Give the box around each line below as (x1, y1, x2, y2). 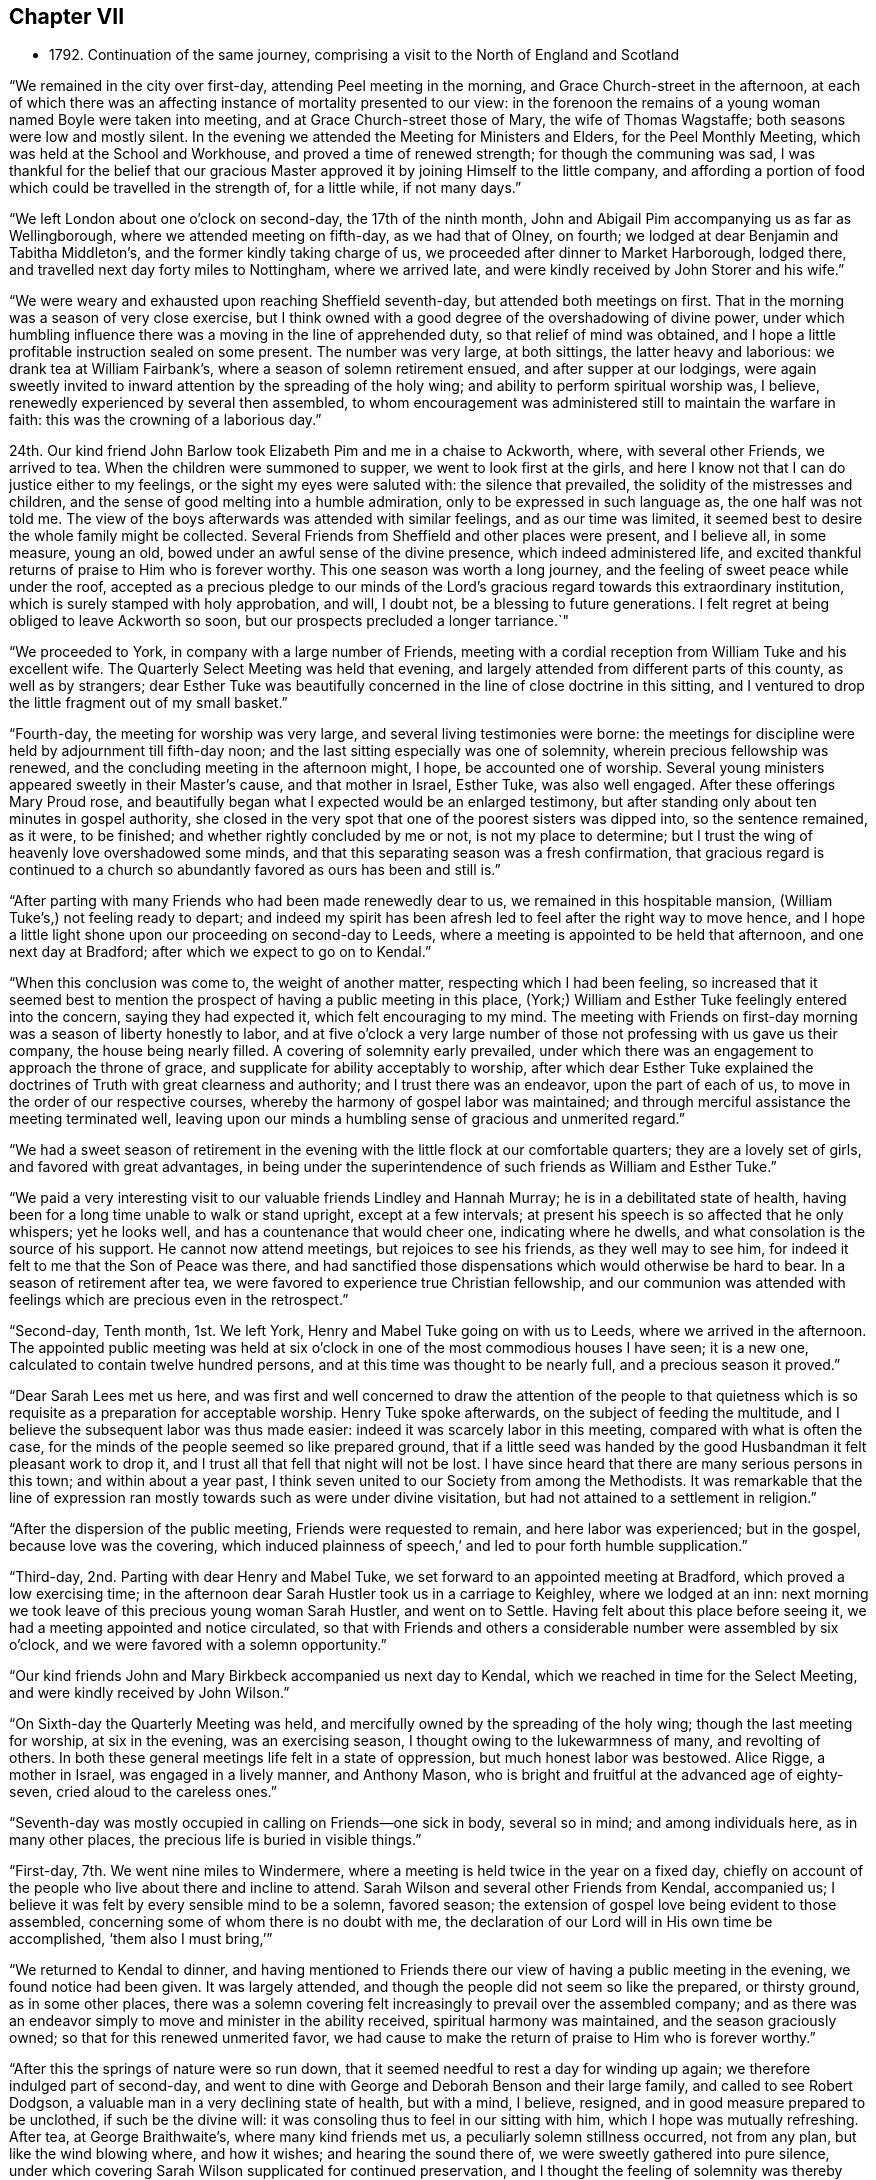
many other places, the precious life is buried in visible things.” (9, 1831, 422, 1849)
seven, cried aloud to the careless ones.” (9, 1783, 278, 1801)
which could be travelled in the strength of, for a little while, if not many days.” (9, 179, 522, 197)
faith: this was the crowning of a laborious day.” (9, 411, 322, 429)
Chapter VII (9, 4, 125, 29)
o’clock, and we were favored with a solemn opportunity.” (9, 1636, 387, 1654)
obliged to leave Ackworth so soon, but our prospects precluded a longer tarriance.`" (9, 612, 569, 630)
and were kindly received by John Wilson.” (9, 1684, 290, 1702)
